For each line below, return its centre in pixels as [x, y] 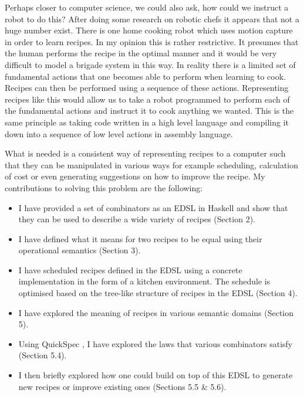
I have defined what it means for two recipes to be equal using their [140, 238]
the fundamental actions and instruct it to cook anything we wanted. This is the [149, 111]
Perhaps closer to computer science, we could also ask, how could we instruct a [147, 7]
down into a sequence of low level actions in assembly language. [119, 133]
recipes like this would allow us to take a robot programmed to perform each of [147, 99]
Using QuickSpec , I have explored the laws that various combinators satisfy [156, 343]
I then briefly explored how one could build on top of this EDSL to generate [156, 375]
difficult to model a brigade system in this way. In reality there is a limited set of [150, 64]
